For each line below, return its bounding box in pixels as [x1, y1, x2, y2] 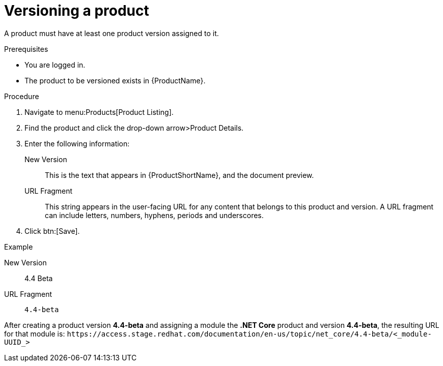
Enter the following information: [24, 139, 130, 148]
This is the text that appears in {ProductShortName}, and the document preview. [45, 170, 314, 179]
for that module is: [4, 329, 65, 338]
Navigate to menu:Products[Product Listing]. [24, 107, 174, 116]
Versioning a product [4, 2, 149, 19]
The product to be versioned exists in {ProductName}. [24, 76, 206, 85]
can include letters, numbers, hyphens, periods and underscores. [45, 210, 264, 220]
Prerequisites [4, 44, 48, 53]
